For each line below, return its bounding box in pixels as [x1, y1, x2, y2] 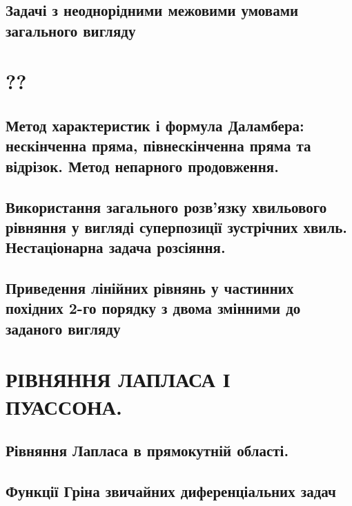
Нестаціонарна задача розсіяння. [6, 236, 226, 258]
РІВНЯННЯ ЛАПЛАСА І [6, 365, 231, 393]
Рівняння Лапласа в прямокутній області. [6, 440, 289, 461]
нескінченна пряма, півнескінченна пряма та [6, 135, 311, 156]
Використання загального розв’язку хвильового [6, 196, 327, 217]
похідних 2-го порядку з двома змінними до [6, 297, 301, 319]
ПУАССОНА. [6, 392, 122, 420]
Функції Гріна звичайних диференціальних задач [6, 480, 336, 501]
